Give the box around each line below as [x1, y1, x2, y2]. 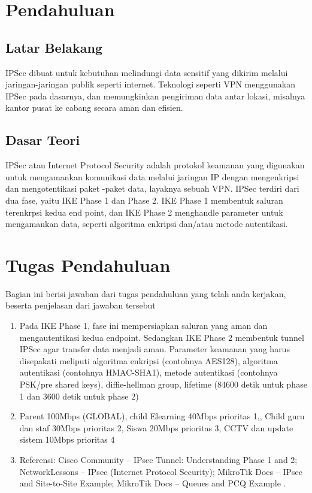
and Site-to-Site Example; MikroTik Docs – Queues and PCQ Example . [19, 477, 286, 489]
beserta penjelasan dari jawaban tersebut [5, 299, 156, 311]
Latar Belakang [5, 38, 103, 56]
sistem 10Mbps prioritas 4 [19, 433, 115, 446]
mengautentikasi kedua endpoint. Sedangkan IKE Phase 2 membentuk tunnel [19, 331, 304, 343]
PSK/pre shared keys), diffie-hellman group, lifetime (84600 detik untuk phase [19, 378, 307, 390]
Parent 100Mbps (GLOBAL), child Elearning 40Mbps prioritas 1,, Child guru [19, 410, 305, 422]
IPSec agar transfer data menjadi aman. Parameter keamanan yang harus [19, 343, 290, 355]
